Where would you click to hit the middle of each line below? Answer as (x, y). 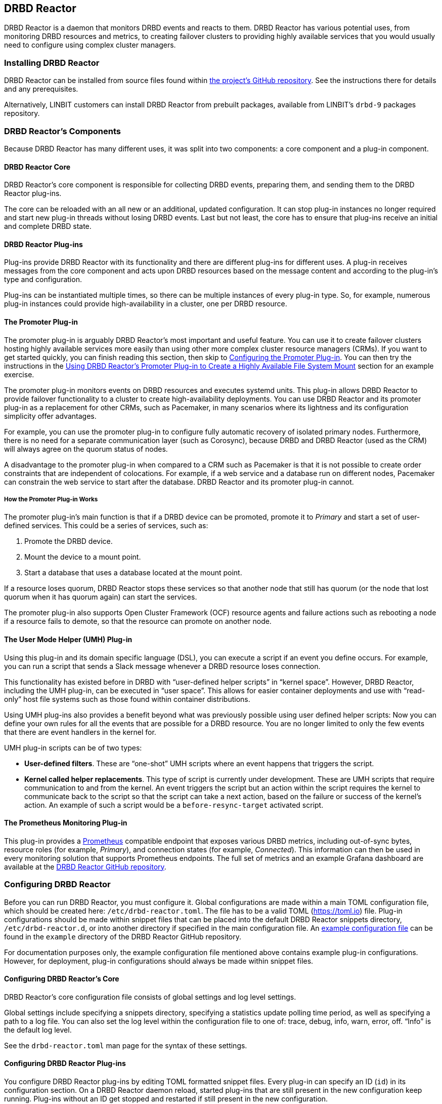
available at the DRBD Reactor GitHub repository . (85, 866)
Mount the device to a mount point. (83, 557)
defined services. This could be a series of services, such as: (106, 526)
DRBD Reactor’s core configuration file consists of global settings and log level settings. (150, 997)
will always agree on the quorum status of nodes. (86, 449)
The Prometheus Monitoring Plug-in (66, 823)
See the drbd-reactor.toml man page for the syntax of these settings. (126, 1045)
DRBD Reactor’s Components (62, 131)
